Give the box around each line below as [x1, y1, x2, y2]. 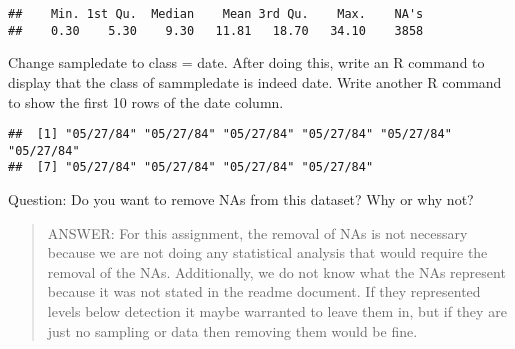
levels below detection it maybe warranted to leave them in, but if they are [47, 301, 507, 322]
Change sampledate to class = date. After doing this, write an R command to [8, 52, 485, 73]
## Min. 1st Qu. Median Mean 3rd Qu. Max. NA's [8, 7, 424, 21]
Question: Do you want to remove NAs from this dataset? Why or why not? [8, 189, 474, 210]
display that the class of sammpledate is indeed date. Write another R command [8, 71, 502, 92]
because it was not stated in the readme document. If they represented [47, 281, 481, 302]
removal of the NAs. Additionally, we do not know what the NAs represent [47, 261, 506, 282]
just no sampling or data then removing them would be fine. [47, 320, 418, 341]
